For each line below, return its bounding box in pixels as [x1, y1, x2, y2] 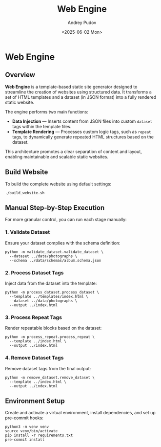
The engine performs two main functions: [5, 109, 89, 114]
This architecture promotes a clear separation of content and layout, [5, 148, 142, 155]
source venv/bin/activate [5, 429, 58, 434]
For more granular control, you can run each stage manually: [5, 217, 127, 223]
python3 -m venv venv [5, 425, 49, 429]
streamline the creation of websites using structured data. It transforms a [5, 89, 152, 95]
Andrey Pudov [67, 20, 97, 25]
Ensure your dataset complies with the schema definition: [5, 240, 121, 246]
